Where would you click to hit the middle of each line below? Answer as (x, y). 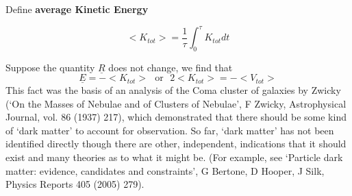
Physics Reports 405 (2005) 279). (75, 184)
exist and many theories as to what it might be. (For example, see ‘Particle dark (174, 157)
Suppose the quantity (50, 67)
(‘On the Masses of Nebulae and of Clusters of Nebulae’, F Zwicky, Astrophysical (176, 103)
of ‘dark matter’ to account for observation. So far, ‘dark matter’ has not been (170, 130)
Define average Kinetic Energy (77, 9)
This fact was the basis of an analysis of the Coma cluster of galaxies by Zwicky (173, 89)
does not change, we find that (171, 67)
